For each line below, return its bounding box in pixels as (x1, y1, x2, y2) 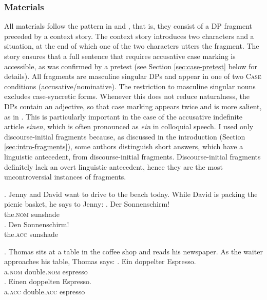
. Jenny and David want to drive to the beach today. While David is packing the (4, 188, 258, 199)
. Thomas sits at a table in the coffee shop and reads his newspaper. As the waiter (4, 246, 263, 256)
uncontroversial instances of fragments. (4, 171, 126, 182)
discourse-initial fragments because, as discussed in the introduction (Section (4, 131, 245, 142)
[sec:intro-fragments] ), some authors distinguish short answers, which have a (4, 141, 243, 152)
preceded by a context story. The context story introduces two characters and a (4, 30, 254, 41)
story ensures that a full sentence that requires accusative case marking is (4, 51, 236, 61)
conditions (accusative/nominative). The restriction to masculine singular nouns (4, 81, 256, 91)
